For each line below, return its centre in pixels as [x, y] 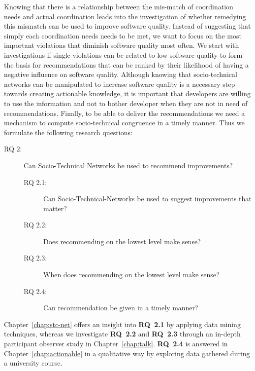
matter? [55, 208]
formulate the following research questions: [68, 132]
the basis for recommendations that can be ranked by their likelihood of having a [127, 64]
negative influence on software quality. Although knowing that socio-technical [121, 74]
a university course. [33, 363]
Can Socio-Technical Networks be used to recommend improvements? [128, 165]
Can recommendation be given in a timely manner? [121, 308]
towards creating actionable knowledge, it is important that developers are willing [127, 93]
